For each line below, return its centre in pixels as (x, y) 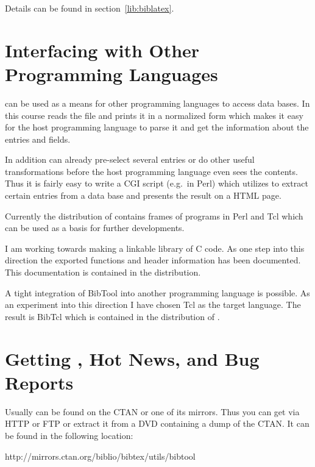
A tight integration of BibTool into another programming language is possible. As (157, 292)
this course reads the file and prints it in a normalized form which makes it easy (154, 115)
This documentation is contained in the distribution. (103, 272)
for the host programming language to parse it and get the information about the (157, 127)
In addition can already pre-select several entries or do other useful (130, 159)
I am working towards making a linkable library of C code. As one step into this (155, 248)
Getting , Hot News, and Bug (132, 358)
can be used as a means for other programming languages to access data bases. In (157, 103)
